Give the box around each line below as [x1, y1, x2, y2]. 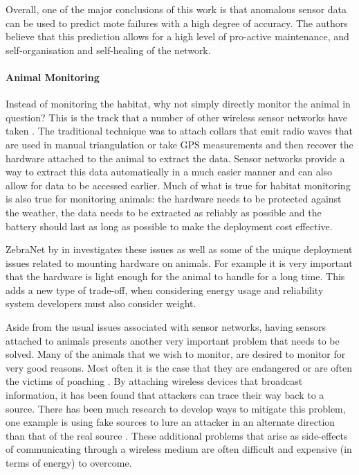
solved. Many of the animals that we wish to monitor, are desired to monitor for [6, 347, 346, 361]
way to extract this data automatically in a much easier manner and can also [6, 164, 333, 179]
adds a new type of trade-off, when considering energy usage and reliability [6, 282, 324, 297]
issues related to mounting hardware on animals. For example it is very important [6, 255, 353, 270]
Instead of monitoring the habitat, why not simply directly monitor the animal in [6, 96, 351, 111]
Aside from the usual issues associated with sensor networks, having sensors [6, 320, 326, 334]
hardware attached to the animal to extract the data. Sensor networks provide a [6, 150, 345, 165]
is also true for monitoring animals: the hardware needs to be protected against [6, 191, 342, 206]
